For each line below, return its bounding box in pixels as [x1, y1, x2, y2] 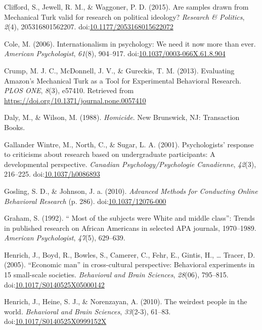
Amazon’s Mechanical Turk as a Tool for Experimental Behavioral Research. [4, 75, 241, 86]
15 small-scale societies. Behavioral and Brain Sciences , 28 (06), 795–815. [4, 269, 229, 280]
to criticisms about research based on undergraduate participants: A [4, 149, 215, 159]
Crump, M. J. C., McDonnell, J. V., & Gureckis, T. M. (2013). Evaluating [4, 65, 235, 75]
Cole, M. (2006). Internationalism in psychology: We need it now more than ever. [4, 38, 256, 49]
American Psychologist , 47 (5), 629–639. [4, 232, 125, 243]
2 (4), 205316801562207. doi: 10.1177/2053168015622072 [4, 21, 173, 32]
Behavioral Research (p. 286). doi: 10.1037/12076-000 [4, 195, 166, 206]
